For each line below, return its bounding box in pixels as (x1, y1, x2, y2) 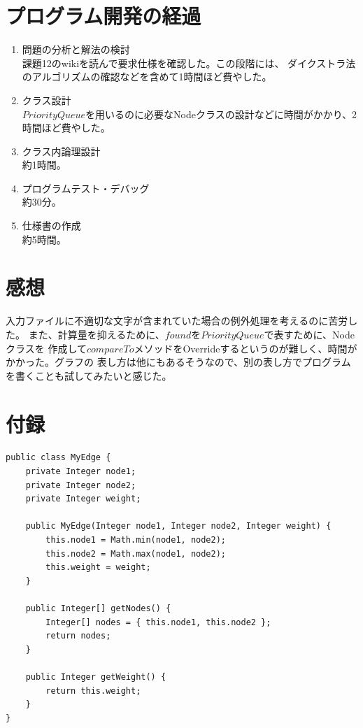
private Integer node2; (25, 480, 136, 490)
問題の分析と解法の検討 (22, 42, 130, 57)
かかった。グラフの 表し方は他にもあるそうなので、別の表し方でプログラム (6, 355, 351, 369)
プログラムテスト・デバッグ (22, 180, 150, 195)
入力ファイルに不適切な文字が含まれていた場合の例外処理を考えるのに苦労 (6, 313, 348, 328)
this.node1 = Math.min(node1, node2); (45, 535, 226, 545)
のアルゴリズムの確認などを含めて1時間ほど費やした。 (22, 69, 272, 84)
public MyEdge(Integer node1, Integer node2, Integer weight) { (25, 521, 332, 531)
